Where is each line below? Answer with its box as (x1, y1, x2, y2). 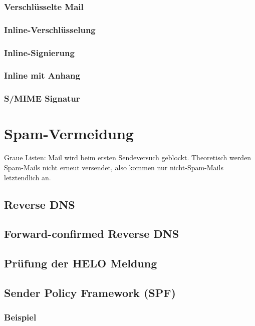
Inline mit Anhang (4, 69, 80, 82)
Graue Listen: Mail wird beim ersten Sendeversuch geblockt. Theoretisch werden (4, 152, 251, 163)
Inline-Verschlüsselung (4, 23, 96, 36)
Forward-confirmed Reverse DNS (4, 226, 179, 241)
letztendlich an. (4, 172, 51, 182)
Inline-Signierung (4, 46, 75, 59)
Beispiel (4, 311, 37, 323)
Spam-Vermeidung (4, 123, 134, 144)
